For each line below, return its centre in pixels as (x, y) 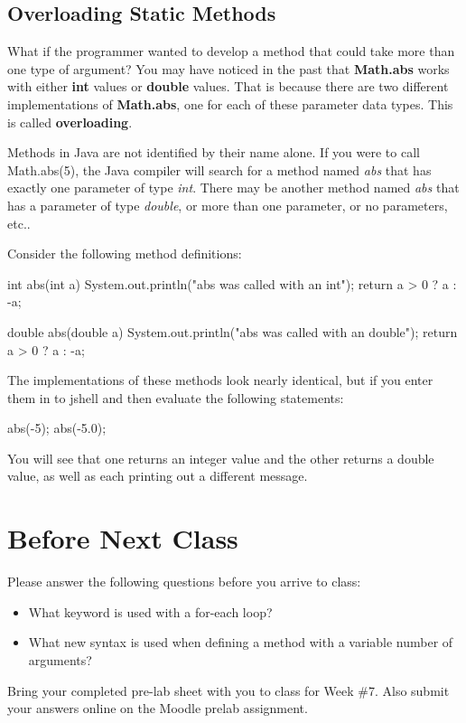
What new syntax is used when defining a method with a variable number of (241, 642)
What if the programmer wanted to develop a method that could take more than (231, 51)
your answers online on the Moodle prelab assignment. (158, 708)
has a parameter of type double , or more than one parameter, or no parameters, (228, 205)
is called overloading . (70, 122)
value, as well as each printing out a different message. (158, 476)
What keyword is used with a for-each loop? (150, 611)
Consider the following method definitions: (125, 254)
